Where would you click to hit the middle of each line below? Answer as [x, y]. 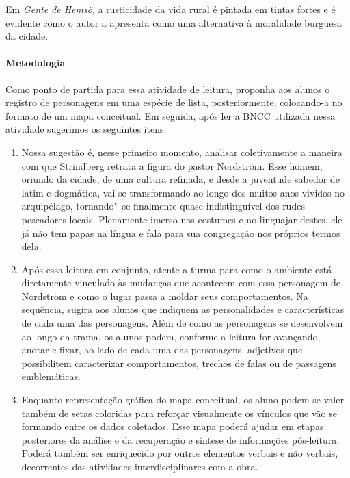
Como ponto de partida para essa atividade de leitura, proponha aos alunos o [168, 89]
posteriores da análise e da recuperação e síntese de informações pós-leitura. [180, 439]
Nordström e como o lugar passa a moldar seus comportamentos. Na [165, 295]
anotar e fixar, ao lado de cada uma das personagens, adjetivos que [162, 350]
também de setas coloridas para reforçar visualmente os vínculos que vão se [179, 413]
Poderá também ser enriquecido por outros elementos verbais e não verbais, [180, 453]
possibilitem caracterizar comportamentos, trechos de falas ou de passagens [179, 363]
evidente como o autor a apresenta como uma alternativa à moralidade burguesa [174, 22]
